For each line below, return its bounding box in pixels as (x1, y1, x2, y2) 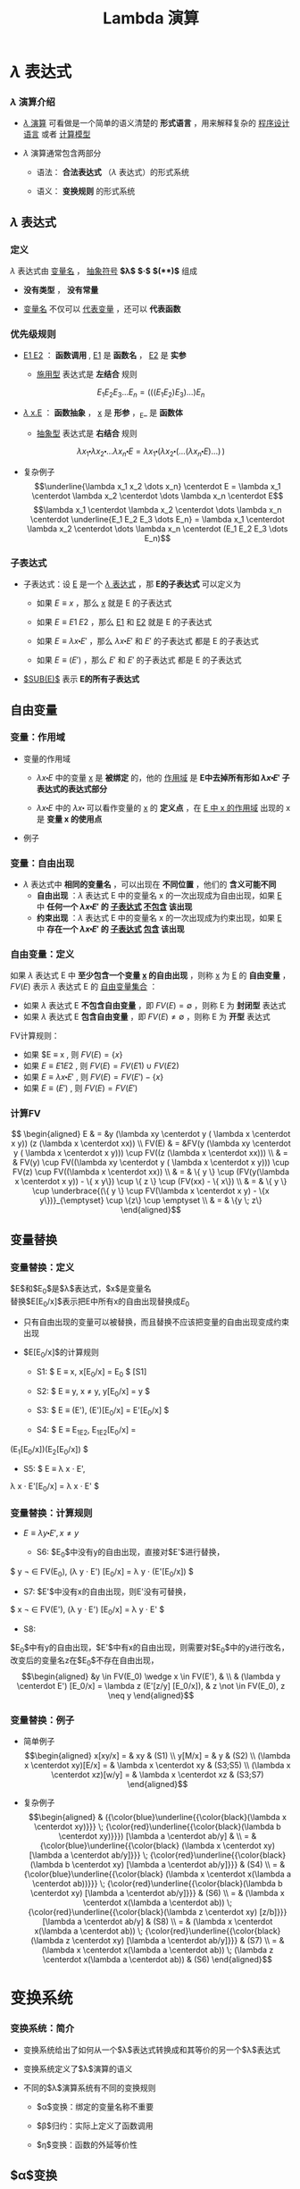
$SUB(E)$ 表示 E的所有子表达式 (22, 673, 140, 684)
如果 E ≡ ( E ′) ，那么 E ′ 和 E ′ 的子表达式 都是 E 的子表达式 (36, 655, 242, 665)
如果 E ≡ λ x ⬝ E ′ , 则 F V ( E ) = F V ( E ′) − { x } (22, 1072, 164, 1082)
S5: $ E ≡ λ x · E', (22, 1463, 86, 1474)
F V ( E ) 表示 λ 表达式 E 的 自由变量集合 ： (10, 982, 158, 992)
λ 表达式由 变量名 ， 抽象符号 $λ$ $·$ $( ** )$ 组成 (10, 265, 197, 277)
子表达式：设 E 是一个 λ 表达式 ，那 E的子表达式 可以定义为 (22, 579, 242, 589)
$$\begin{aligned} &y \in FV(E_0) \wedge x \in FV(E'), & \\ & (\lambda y (21, 1671, 280, 1682)
